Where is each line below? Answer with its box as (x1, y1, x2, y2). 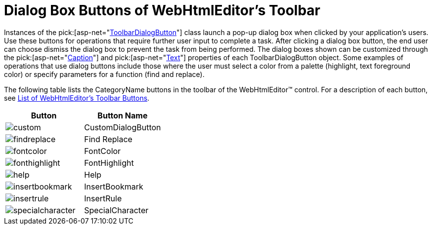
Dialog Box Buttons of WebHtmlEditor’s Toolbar (4, 2, 320, 19)
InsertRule (84, 193, 122, 203)
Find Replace (84, 134, 132, 144)
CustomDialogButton (84, 122, 161, 132)
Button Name (97, 110, 148, 120)
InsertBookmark (84, 181, 143, 191)
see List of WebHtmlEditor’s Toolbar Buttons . (4, 93, 150, 102)
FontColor (84, 146, 121, 156)
